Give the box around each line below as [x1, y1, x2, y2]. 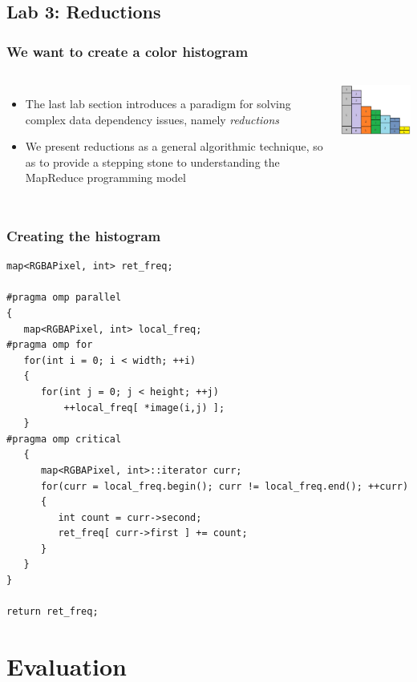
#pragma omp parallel [6, 292, 122, 304]
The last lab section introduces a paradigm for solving [25, 95, 291, 111]
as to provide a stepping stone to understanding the [25, 153, 280, 170]
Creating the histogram [6, 225, 161, 245]
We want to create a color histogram [6, 41, 249, 61]
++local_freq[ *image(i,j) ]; [63, 402, 225, 414]
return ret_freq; [6, 606, 99, 618]
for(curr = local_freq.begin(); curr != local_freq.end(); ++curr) [40, 480, 409, 492]
